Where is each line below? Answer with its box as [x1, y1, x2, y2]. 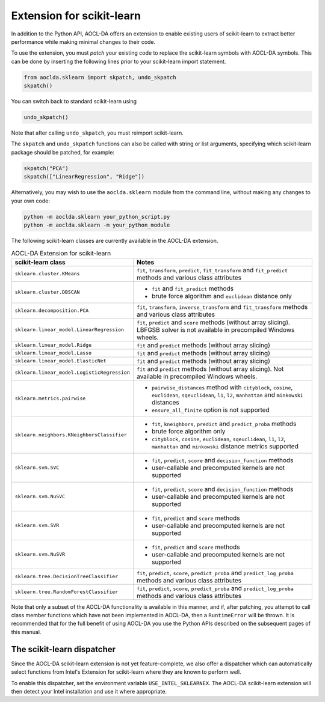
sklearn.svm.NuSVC [14, 493, 66, 500]
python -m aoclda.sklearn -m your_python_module [23, 221, 170, 228]
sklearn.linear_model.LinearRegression [14, 326, 125, 333]
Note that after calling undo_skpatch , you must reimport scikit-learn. [11, 129, 184, 136]
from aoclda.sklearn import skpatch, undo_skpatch [23, 74, 177, 81]
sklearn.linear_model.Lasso [14, 350, 92, 356]
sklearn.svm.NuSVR [14, 551, 66, 558]
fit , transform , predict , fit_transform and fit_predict [136, 266, 288, 274]
